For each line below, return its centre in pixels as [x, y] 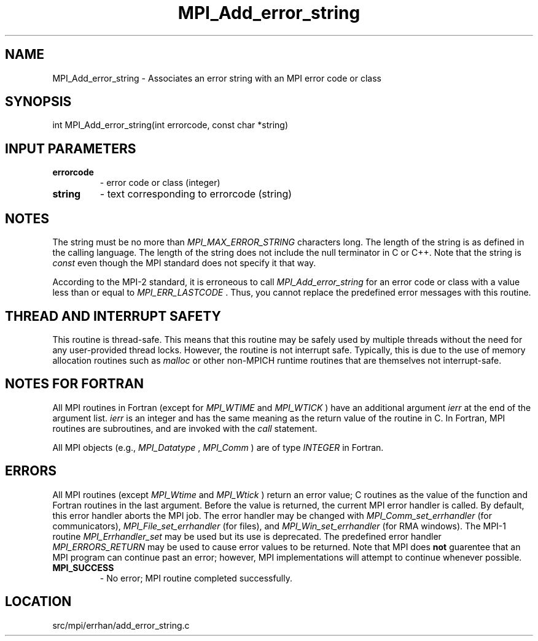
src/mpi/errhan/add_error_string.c [121, 625]
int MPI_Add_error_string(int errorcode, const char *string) [170, 125]
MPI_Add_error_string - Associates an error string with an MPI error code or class [217, 78]
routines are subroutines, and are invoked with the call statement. [185, 428]
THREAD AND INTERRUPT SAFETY [113, 316]
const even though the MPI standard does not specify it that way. [184, 263]
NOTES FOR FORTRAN [75, 384]
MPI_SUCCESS [83, 567]
